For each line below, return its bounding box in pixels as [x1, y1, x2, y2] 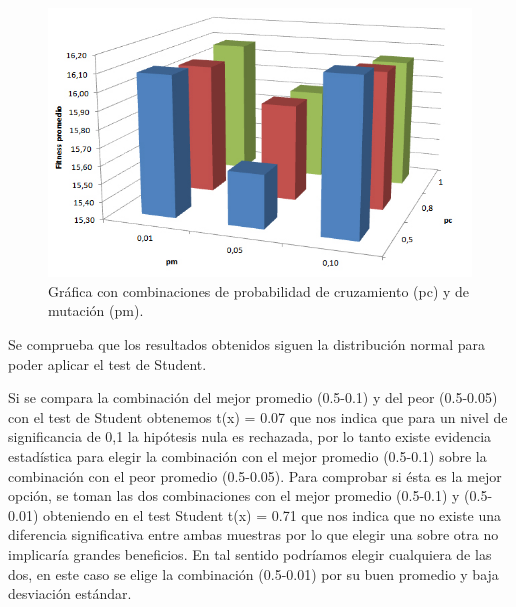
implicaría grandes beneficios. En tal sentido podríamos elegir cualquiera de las [8, 543, 492, 564]
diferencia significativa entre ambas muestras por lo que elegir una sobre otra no [8, 524, 499, 545]
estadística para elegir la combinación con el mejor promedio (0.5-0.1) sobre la [8, 446, 487, 467]
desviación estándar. [8, 583, 132, 604]
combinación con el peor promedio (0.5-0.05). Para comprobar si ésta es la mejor [8, 465, 502, 486]
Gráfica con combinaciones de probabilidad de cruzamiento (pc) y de [48, 280, 470, 301]
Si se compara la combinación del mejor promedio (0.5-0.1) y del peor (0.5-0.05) [8, 387, 498, 408]
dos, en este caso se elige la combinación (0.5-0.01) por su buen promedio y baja [8, 563, 499, 584]
